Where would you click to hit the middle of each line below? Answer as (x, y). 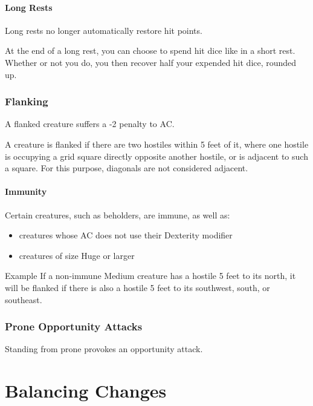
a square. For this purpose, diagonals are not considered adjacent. (127, 168)
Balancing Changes (86, 391)
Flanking (27, 101)
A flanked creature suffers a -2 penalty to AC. (90, 124)
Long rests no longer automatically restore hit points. (104, 30)
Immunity (26, 192)
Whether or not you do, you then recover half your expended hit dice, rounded (151, 62)
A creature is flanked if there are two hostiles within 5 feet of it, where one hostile (157, 144)
